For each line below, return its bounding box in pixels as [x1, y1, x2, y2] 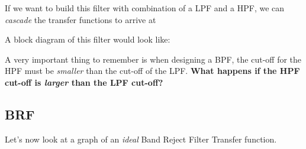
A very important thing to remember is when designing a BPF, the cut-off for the [5, 53, 302, 65]
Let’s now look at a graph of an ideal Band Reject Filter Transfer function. [5, 132, 277, 145]
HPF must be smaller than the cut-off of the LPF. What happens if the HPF [5, 64, 300, 77]
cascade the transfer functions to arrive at [5, 13, 156, 25]
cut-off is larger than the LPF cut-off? [5, 76, 163, 88]
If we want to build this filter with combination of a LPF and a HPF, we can [5, 2, 285, 14]
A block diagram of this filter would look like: [5, 33, 170, 46]
